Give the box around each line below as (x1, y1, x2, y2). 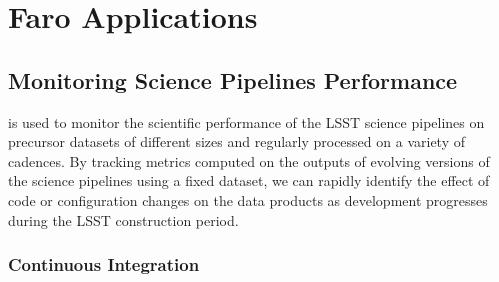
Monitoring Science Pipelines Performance (8, 64, 458, 95)
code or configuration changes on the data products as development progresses (8, 189, 488, 210)
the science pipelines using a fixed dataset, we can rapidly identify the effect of (8, 170, 490, 191)
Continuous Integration (8, 252, 200, 277)
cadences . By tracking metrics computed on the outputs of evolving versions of (8, 150, 490, 171)
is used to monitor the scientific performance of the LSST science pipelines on (8, 111, 485, 132)
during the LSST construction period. (8, 209, 239, 230)
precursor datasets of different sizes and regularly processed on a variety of (8, 131, 465, 152)
